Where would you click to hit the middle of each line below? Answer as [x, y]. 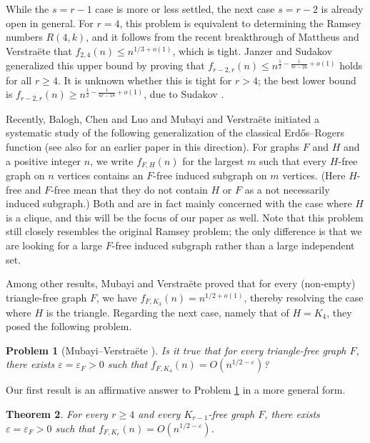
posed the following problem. [69, 326]
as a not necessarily [287, 189]
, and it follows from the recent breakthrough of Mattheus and [222, 37]
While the [27, 9]
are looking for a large [54, 245]
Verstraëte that [39, 50]
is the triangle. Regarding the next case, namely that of [167, 312]
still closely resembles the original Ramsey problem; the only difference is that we [184, 231]
